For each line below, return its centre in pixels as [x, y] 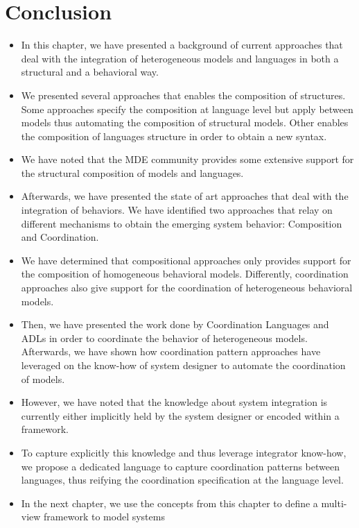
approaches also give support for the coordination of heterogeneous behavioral [187, 288]
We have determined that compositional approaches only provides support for [186, 260]
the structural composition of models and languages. [132, 172]
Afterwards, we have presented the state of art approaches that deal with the [185, 196]
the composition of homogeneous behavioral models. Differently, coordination [185, 274]
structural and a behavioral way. [90, 72]
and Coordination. [60, 237]
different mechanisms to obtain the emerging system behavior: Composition [182, 223]
